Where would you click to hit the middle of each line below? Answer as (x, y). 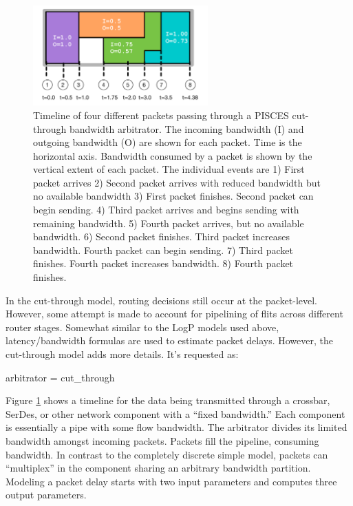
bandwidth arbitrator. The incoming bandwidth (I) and (186, 128)
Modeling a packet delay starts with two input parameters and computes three (171, 481)
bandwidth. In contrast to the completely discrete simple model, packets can (167, 454)
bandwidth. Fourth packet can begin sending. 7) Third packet (163, 250)
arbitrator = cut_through (60, 377)
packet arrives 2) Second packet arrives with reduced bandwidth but (177, 182)
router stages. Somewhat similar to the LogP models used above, (142, 327)
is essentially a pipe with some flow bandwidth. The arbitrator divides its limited (176, 427)
